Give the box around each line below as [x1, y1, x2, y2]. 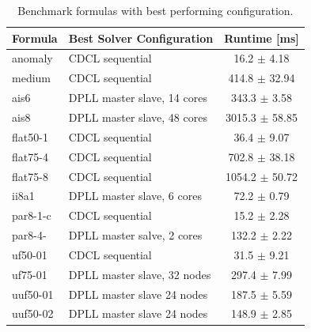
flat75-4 [12, 148, 48, 164]
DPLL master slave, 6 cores [68, 187, 202, 204]
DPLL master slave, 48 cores [68, 108, 207, 125]
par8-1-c [12, 207, 51, 224]
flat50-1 [12, 128, 48, 145]
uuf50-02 [12, 305, 54, 322]
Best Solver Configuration [68, 29, 214, 46]
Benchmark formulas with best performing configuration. [17, 2, 294, 18]
